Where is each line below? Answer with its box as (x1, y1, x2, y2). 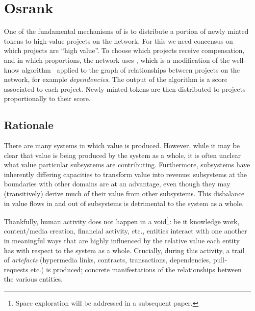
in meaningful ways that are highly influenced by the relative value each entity (4, 235, 240, 246)
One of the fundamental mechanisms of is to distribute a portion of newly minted (4, 26, 249, 36)
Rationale (4, 117, 53, 132)
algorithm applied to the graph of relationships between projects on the (22, 64, 240, 75)
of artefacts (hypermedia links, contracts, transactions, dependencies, (4, 255, 211, 265)
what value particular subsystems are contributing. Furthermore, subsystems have (4, 159, 250, 170)
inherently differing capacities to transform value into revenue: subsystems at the (4, 169, 247, 179)
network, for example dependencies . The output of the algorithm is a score (4, 74, 228, 84)
